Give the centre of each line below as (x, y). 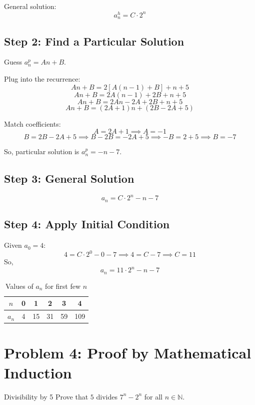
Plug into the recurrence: (42, 78)
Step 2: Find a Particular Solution (94, 41)
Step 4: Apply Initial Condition (87, 224)
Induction (38, 372)
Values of (19, 286)
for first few (63, 286)
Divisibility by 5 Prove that (46, 396)
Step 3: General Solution (69, 178)
